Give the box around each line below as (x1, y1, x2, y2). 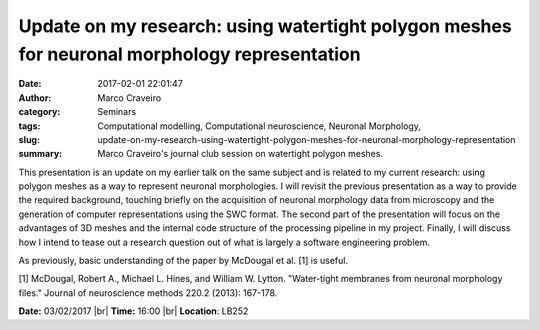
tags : (18, 120, 41, 132)
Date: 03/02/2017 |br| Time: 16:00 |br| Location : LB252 (18, 305, 249, 317)
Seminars (97, 106, 137, 118)
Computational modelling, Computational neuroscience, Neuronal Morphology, (97, 120, 422, 132)
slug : (18, 133, 40, 145)
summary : (18, 148, 63, 160)
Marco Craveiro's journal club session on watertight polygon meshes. (97, 148, 384, 160)
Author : (18, 91, 52, 104)
